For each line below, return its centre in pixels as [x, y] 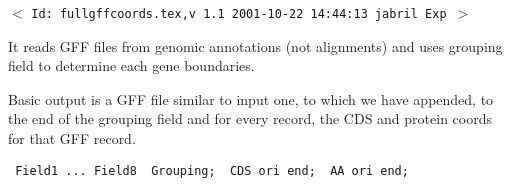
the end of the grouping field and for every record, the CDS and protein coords [250, 118]
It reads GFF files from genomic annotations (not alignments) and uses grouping [255, 45]
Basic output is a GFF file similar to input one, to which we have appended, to [251, 98]
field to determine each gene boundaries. [131, 65]
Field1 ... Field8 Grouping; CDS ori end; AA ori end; [212, 170]
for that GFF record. [72, 138]
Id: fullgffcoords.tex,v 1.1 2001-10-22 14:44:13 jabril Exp [239, 14]
